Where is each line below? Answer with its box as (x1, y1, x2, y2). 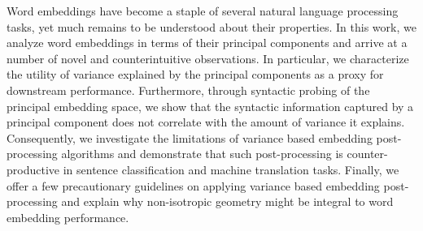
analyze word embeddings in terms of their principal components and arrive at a (7, 34, 408, 51)
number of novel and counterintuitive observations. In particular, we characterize (7, 49, 409, 66)
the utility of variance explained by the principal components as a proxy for (7, 66, 384, 83)
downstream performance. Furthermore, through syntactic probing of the (7, 81, 370, 98)
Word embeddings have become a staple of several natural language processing (7, 2, 399, 19)
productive (7, 160, 60, 178)
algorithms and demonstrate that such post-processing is (61, 145, 343, 162)
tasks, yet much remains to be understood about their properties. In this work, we (7, 18, 416, 35)
